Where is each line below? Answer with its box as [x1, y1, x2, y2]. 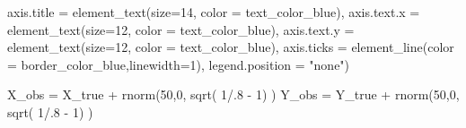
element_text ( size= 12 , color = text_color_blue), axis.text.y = [7, 20, 355, 38]
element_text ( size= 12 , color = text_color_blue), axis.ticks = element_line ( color [7, 38, 454, 56]
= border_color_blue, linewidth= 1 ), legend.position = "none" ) [7, 55, 350, 73]
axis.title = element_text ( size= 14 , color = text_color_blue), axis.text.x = [7, 3, 420, 21]
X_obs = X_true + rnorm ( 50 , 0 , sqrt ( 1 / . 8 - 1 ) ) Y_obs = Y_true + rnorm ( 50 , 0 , [7, 85, 460, 104]
